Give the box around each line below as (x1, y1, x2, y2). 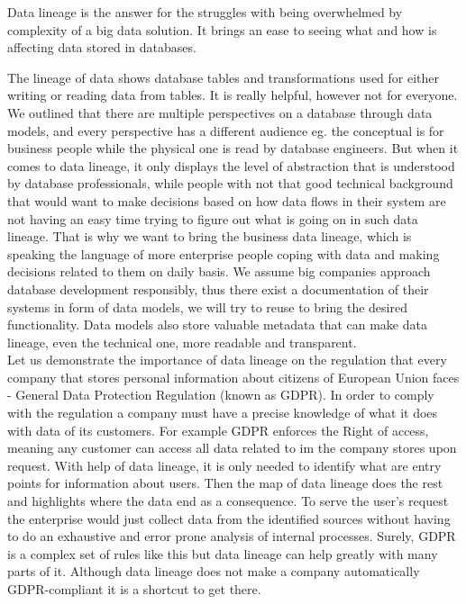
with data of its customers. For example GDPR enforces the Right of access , (7, 420, 429, 439)
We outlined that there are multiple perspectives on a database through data (7, 103, 433, 122)
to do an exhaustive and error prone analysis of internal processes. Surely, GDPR (7, 527, 456, 545)
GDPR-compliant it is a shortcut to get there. (7, 580, 261, 598)
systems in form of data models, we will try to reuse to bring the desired (7, 297, 407, 316)
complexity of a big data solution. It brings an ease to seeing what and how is (7, 20, 437, 39)
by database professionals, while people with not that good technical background (7, 174, 453, 193)
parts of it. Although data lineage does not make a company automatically (7, 562, 420, 581)
